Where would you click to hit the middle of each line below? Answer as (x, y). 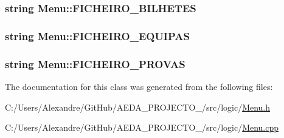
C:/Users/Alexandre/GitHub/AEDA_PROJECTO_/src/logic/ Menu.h (138, 107)
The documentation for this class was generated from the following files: (139, 86)
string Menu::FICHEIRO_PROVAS (95, 64)
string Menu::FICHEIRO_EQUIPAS (97, 36)
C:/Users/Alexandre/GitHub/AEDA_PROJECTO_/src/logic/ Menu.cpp (142, 127)
